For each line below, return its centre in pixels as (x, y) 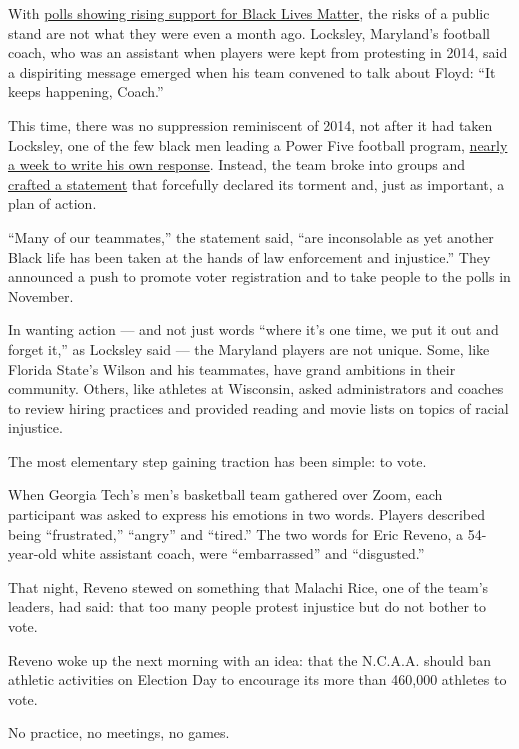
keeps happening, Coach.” (86, 91)
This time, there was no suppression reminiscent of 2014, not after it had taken (250, 124)
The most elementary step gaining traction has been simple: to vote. (217, 460)
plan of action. (52, 203)
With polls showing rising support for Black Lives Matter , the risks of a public (249, 13)
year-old (33, 553)
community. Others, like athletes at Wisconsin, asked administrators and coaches (256, 388)
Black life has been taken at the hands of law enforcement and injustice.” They (249, 256)
